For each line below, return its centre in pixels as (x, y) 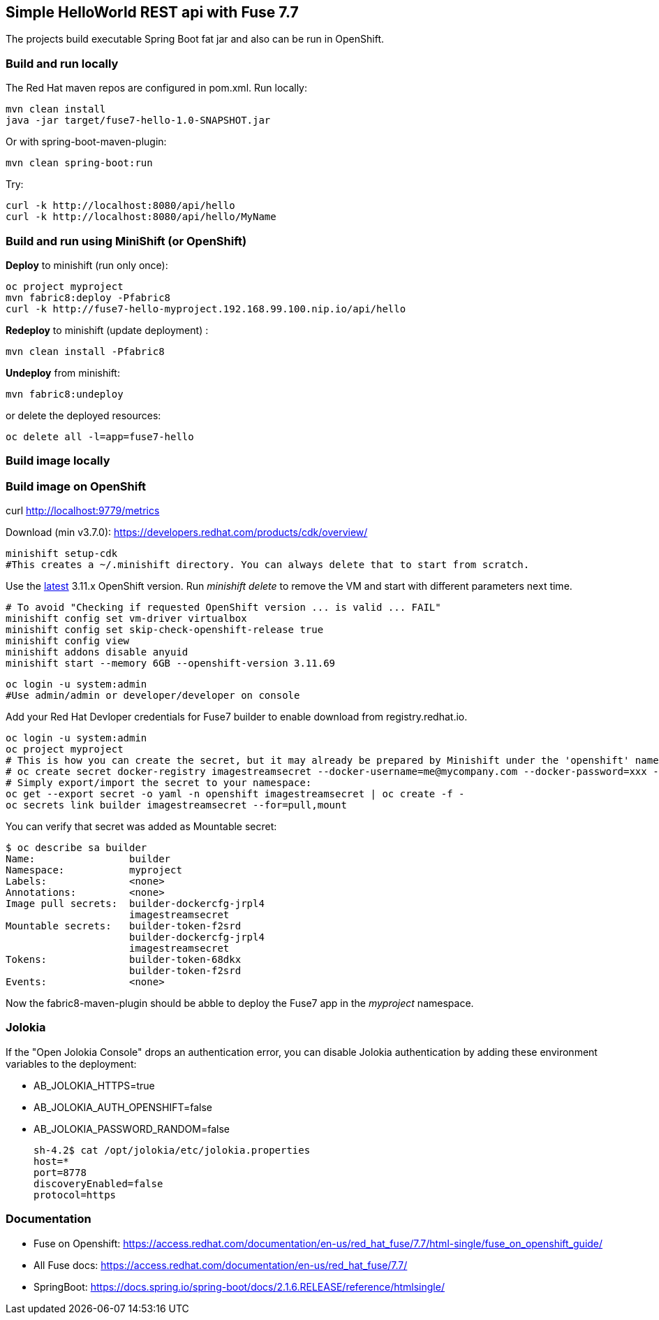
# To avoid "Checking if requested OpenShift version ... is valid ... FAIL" (223, 608)
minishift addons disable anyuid (97, 652)
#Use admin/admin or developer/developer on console (153, 696)
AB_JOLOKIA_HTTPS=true (94, 1085)
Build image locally (58, 461)
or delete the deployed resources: (83, 415)
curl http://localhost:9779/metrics (83, 511)
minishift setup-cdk (62, 554)
